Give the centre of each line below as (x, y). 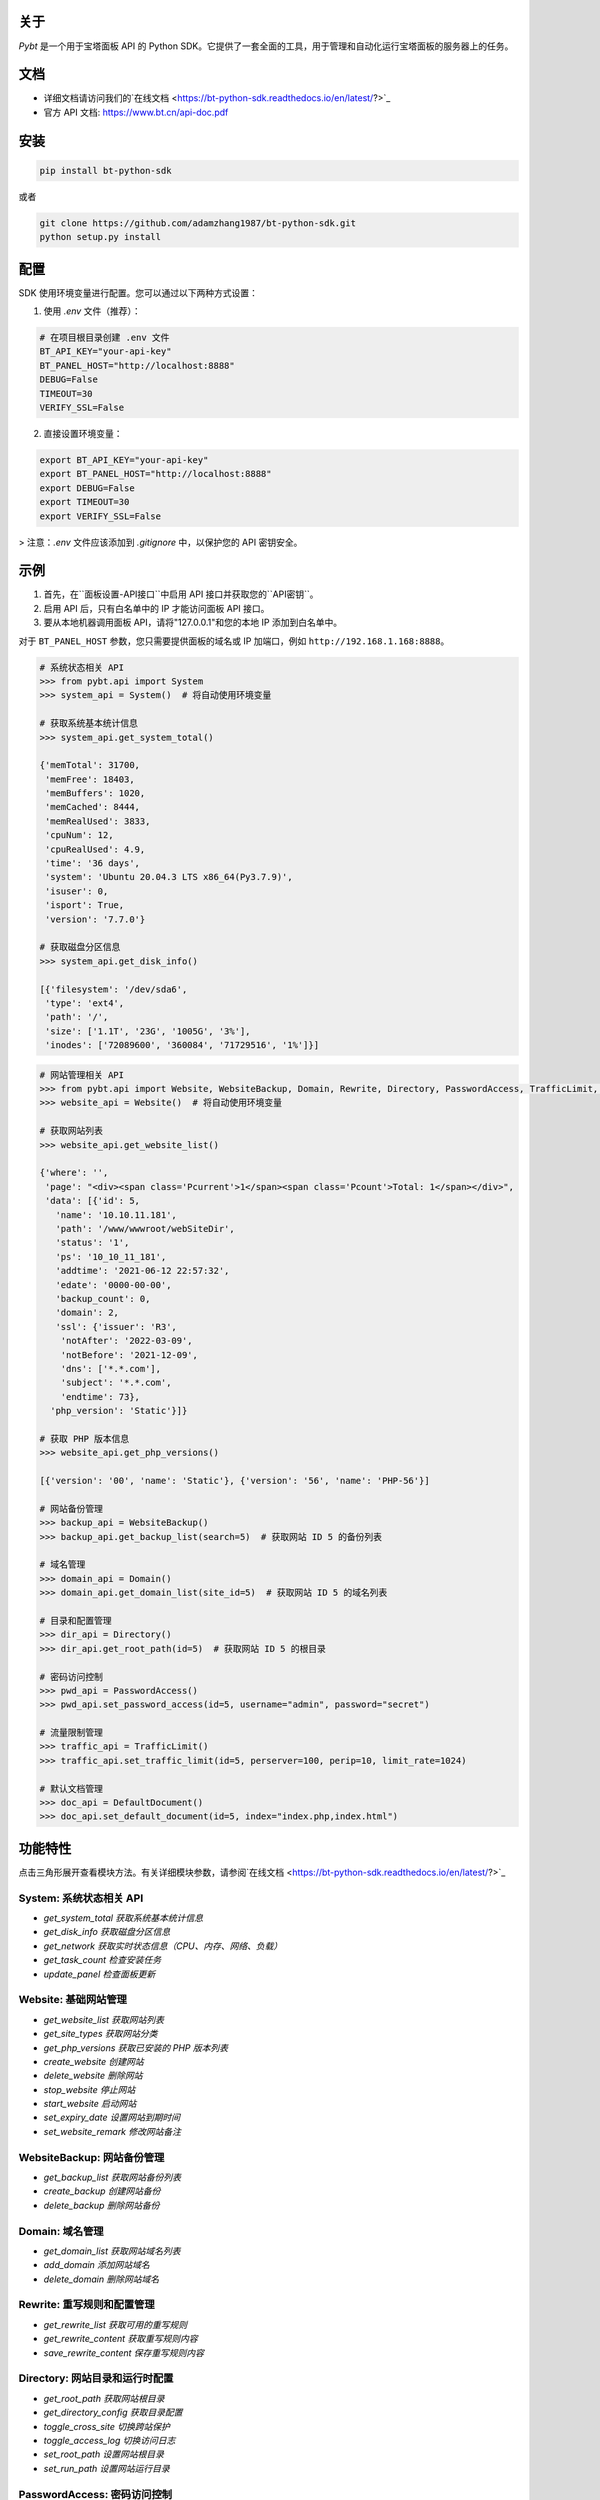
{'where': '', (74, 1173)
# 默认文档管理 (71, 1788)
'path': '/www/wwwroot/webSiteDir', (145, 1228)
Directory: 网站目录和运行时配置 (96, 2378)
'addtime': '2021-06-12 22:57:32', (142, 1271)
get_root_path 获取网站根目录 (104, 2398)
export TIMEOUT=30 (84, 502)
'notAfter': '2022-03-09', (127, 1341)
